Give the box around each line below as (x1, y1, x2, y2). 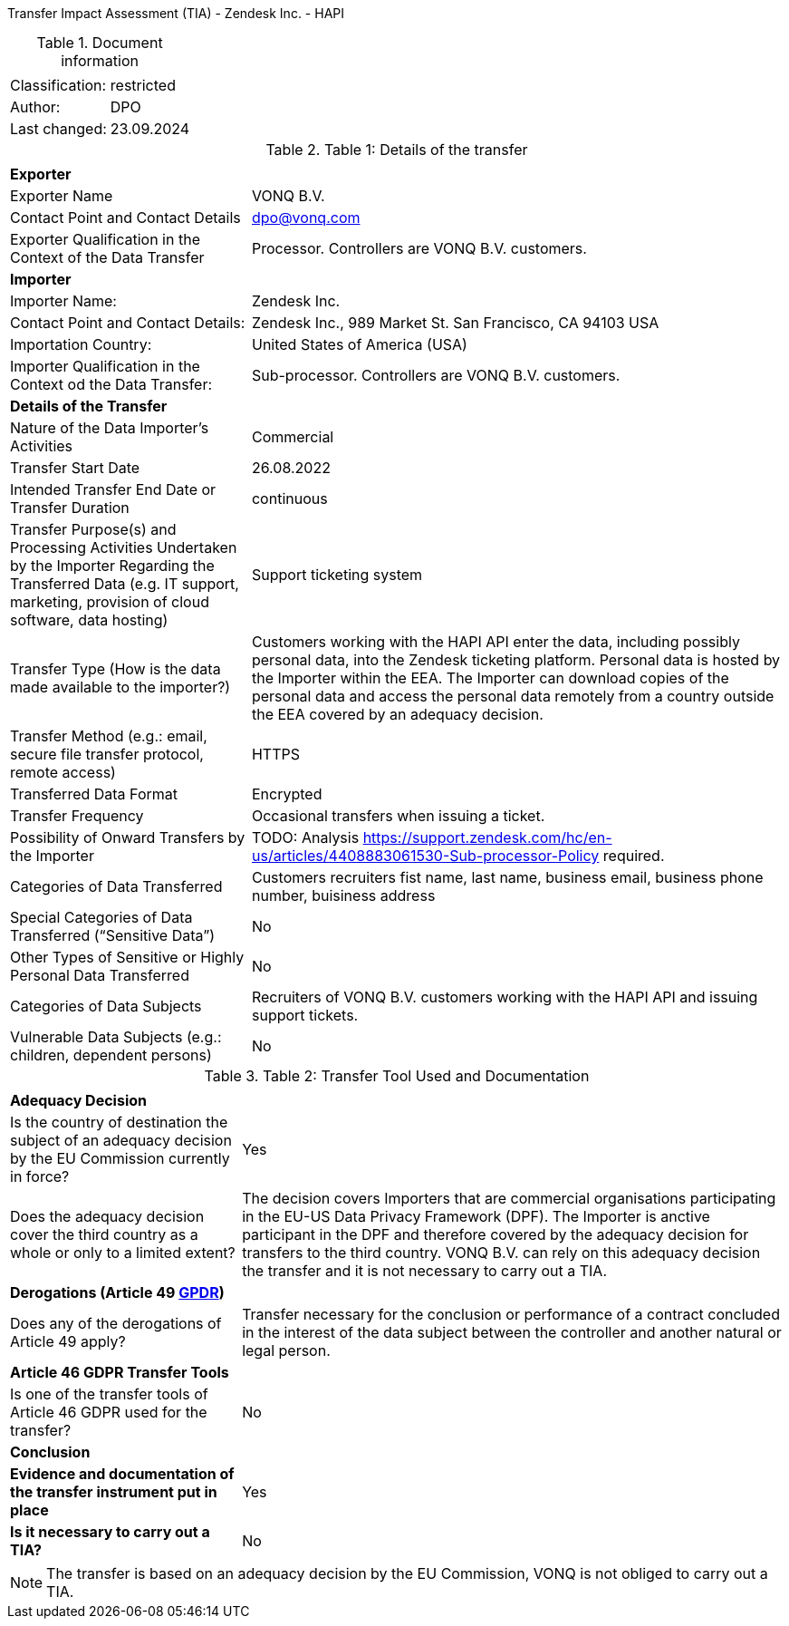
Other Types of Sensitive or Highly (10, 948, 245, 966)
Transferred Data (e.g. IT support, (10, 575, 239, 593)
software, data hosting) (10, 611, 168, 629)
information (61, 52, 139, 70)
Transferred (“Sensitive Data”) (10, 926, 216, 944)
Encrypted (251, 785, 322, 803)
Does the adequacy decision (10, 1207, 205, 1225)
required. (602, 847, 665, 865)
